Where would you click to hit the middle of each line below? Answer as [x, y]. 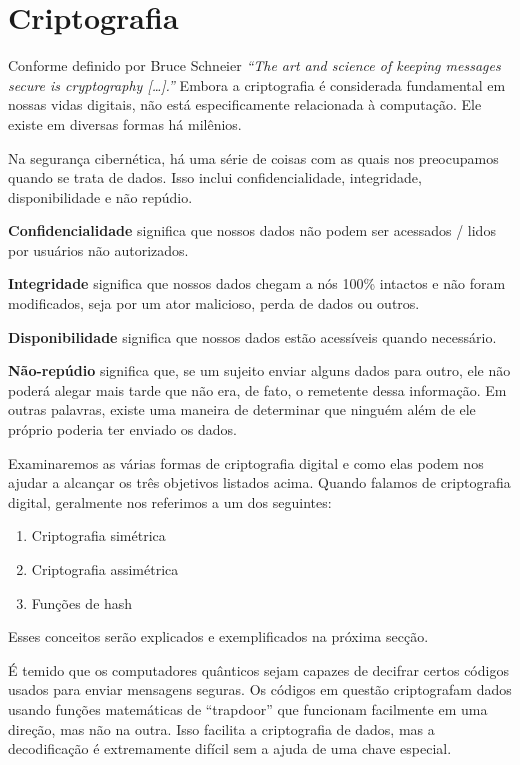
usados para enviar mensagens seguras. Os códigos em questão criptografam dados [260, 689]
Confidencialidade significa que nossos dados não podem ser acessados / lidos [252, 230]
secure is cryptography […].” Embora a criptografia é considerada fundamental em [257, 84]
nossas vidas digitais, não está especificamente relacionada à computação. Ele [245, 104]
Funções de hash [82, 602]
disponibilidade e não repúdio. [100, 196]
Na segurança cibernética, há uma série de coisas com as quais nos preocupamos [253, 157]
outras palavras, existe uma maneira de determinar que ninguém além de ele [242, 409]
